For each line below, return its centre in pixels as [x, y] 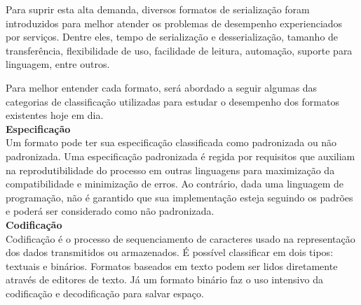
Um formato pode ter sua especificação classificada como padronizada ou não [171, 142]
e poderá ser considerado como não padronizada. [110, 211]
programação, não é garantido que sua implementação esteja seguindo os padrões [179, 197]
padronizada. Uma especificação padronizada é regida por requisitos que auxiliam [180, 156]
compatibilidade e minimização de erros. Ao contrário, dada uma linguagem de [175, 184]
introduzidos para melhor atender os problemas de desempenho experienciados [174, 23]
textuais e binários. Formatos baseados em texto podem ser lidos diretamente [172, 265]
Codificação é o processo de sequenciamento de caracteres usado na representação [180, 238]
